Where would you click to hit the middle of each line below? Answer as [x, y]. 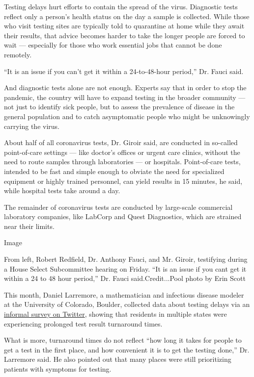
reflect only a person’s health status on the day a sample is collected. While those [127, 16]
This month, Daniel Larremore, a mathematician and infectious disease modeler [124, 294]
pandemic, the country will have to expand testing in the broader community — [125, 97]
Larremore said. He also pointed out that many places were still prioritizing [118, 359]
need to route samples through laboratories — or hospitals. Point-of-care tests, [122, 162]
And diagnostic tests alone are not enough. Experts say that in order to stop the [125, 88]
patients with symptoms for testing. [58, 369]
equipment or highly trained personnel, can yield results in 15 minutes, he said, [123, 181]
